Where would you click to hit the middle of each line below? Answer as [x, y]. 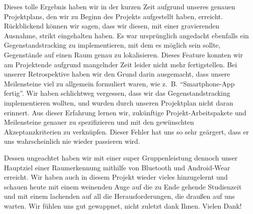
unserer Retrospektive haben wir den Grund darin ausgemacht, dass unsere [117, 74]
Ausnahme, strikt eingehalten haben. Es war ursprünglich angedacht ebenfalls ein [126, 35]
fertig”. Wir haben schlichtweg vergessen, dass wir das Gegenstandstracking [117, 93]
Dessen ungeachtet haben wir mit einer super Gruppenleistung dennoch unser [121, 157]
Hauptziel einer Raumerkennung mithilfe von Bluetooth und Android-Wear [117, 167]
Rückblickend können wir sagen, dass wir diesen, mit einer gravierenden [112, 26]
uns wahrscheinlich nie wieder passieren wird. [72, 141]
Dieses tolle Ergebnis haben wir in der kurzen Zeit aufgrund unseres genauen [120, 6]
